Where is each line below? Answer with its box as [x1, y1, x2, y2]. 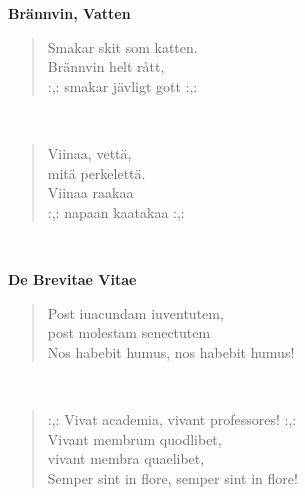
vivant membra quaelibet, [47, 448, 205, 469]
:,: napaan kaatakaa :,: [47, 201, 185, 222]
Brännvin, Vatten [8, 3, 131, 23]
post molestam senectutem [47, 322, 211, 343]
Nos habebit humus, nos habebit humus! [47, 341, 295, 362]
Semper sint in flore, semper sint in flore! [47, 467, 298, 488]
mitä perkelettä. [47, 162, 146, 183]
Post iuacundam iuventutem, [47, 302, 224, 323]
